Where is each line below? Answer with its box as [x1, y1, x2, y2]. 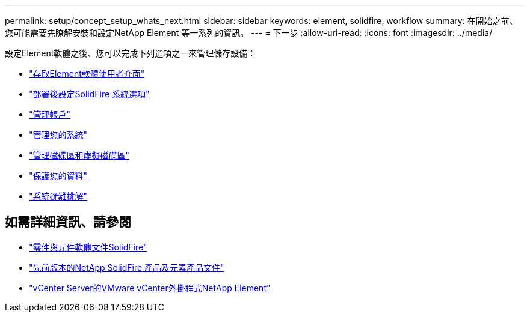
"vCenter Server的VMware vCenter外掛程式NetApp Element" [29, 282, 271, 293]
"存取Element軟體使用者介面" [29, 68, 145, 79]
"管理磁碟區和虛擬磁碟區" [29, 150, 130, 160]
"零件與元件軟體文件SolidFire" [29, 241, 147, 252]
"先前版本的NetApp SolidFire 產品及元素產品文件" [29, 262, 224, 273]
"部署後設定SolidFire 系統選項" [29, 89, 150, 99]
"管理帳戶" [29, 109, 71, 119]
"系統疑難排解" [29, 191, 88, 201]
